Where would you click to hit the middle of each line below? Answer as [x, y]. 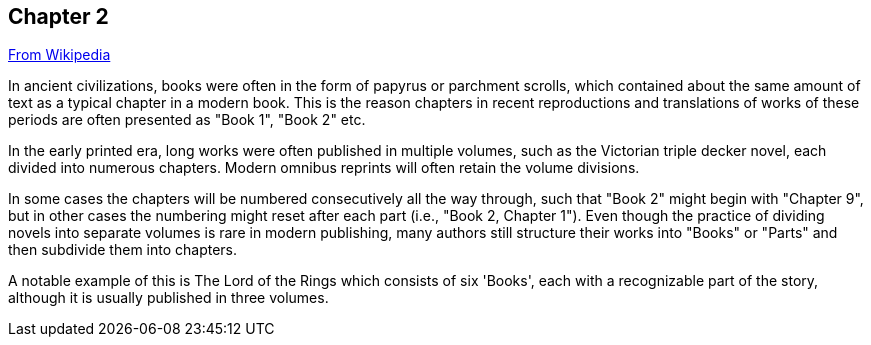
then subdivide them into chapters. [123, 250]
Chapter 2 [58, 16]
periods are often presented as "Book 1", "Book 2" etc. [187, 120]
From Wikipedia [59, 55]
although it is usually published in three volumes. [168, 298]
